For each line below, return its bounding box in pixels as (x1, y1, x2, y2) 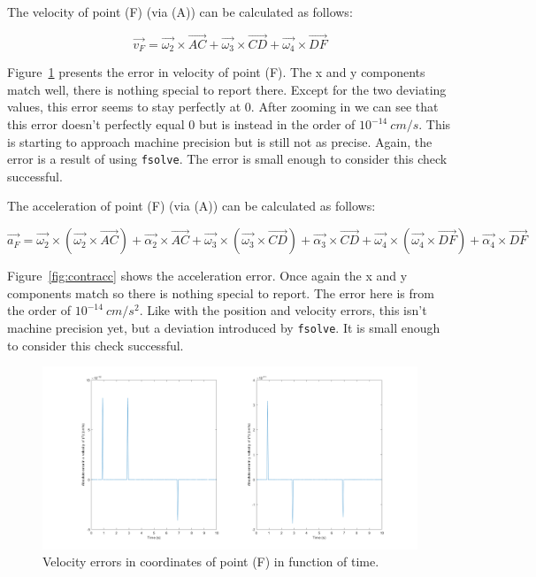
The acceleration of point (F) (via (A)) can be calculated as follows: (7, 196, 376, 215)
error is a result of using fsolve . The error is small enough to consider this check (7, 150, 448, 168)
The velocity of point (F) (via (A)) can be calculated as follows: (7, 3, 353, 20)
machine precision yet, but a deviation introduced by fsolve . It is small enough (7, 318, 440, 336)
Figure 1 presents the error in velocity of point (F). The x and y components (7, 63, 425, 81)
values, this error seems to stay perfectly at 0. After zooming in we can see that (7, 97, 439, 116)
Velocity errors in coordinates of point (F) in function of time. (42, 552, 379, 571)
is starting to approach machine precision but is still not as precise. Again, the (7, 132, 433, 150)
